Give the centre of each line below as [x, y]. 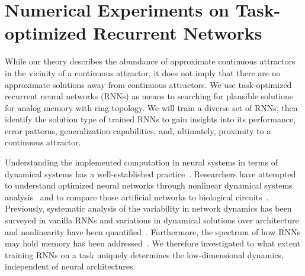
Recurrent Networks [177, 33]
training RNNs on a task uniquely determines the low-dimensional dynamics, [144, 254]
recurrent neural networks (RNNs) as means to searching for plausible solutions [149, 96]
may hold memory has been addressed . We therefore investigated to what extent [152, 243]
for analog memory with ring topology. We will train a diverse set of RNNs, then [151, 107]
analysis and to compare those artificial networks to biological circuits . [137, 197]
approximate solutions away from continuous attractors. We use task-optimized [148, 84]
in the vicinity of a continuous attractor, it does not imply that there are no [143, 72]
